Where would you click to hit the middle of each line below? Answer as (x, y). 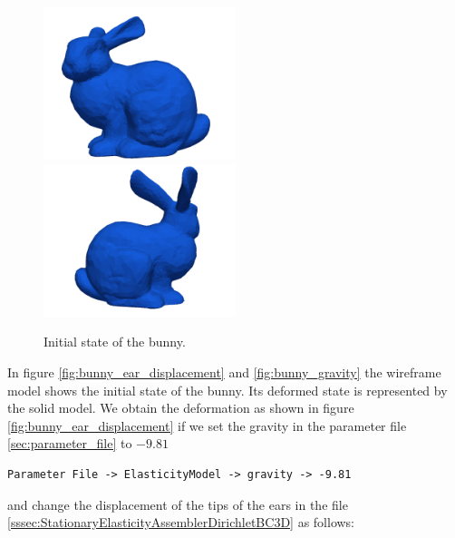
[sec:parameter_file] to (70, 443)
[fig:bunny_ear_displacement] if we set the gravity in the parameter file (207, 425)
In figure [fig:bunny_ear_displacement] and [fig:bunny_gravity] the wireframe (224, 372)
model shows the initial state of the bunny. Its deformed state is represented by (227, 390)
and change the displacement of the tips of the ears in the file (178, 504)
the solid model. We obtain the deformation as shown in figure (181, 408)
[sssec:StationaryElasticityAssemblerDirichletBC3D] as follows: (181, 522)
